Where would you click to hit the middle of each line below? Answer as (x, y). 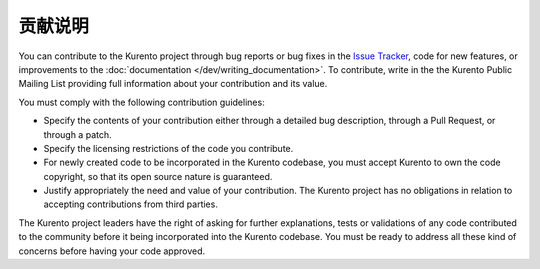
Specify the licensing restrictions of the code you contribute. (168, 148)
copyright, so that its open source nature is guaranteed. (158, 176)
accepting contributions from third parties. (131, 204)
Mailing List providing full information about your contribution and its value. (173, 84)
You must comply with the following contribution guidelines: (141, 102)
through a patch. (77, 134)
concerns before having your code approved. (112, 251)
